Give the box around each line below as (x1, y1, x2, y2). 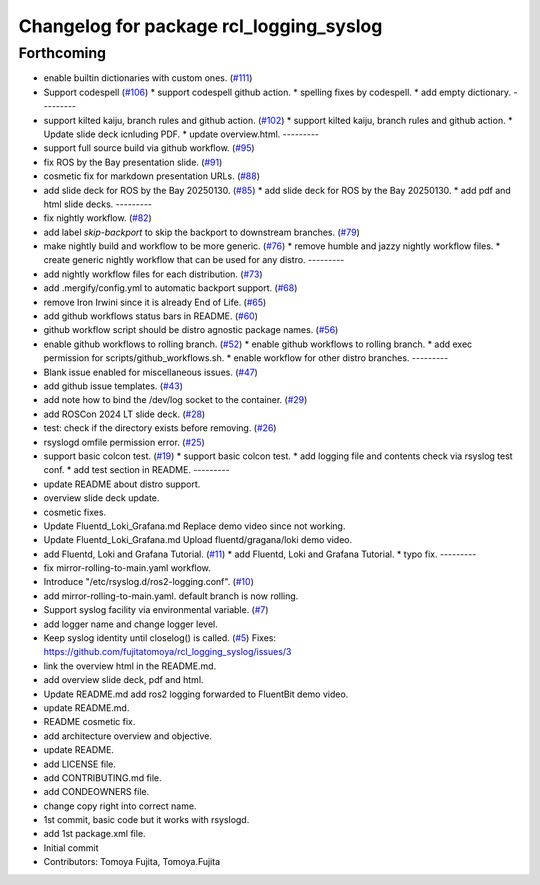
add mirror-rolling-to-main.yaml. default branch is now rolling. (43, 590, 299, 602)
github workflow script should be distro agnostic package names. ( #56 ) (43, 324, 339, 336)
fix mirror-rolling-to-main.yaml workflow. (43, 562, 212, 574)
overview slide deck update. (43, 492, 160, 504)
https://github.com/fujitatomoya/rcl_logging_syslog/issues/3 (43, 646, 292, 658)
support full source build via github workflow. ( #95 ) (43, 142, 255, 154)
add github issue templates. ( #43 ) (43, 380, 184, 392)
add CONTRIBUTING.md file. (43, 771, 162, 784)
